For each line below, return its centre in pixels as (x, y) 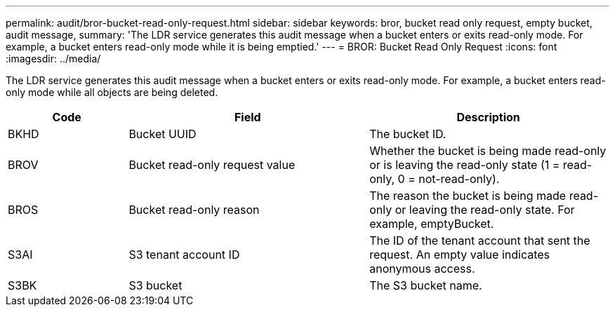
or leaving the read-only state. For (485, 210)
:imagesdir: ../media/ (53, 59)
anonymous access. (422, 269)
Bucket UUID (163, 134)
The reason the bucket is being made (468, 196)
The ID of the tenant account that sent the (480, 240)
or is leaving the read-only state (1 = (465, 165)
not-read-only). (459, 179)
